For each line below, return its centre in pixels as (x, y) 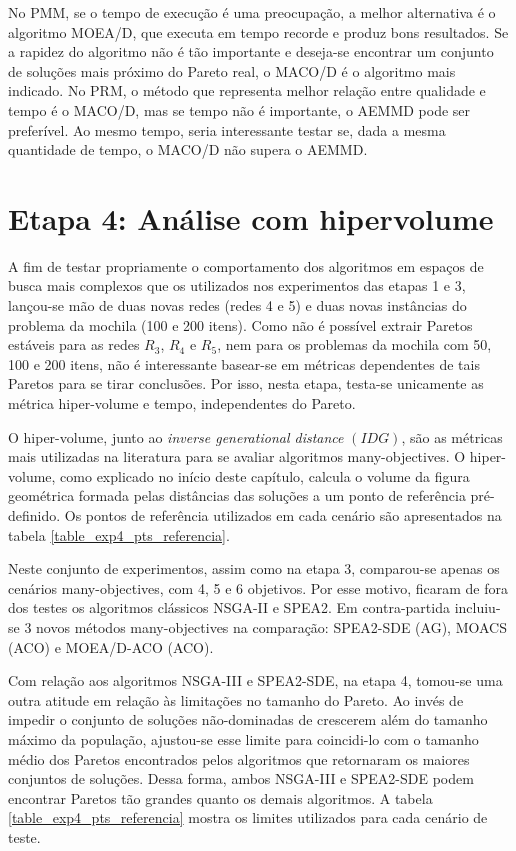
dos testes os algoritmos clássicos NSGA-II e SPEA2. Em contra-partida (229, 607)
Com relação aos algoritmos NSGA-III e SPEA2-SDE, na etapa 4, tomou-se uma (255, 680)
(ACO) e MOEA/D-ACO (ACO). (111, 646)
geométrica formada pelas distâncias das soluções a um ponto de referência (237, 495)
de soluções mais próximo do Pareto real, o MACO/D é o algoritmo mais (232, 70)
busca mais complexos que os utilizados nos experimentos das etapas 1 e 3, (237, 285)
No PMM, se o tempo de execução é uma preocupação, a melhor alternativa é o (252, 12)
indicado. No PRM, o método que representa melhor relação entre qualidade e (247, 90)
